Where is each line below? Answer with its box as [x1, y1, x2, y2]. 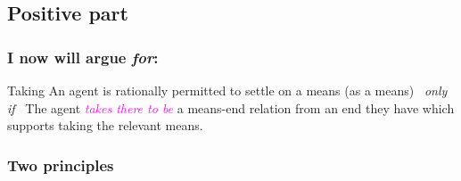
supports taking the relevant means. [7, 116, 203, 135]
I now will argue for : [7, 45, 159, 68]
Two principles [7, 153, 114, 176]
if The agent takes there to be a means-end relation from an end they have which [7, 98, 455, 117]
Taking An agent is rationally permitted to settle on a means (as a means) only [7, 81, 448, 99]
